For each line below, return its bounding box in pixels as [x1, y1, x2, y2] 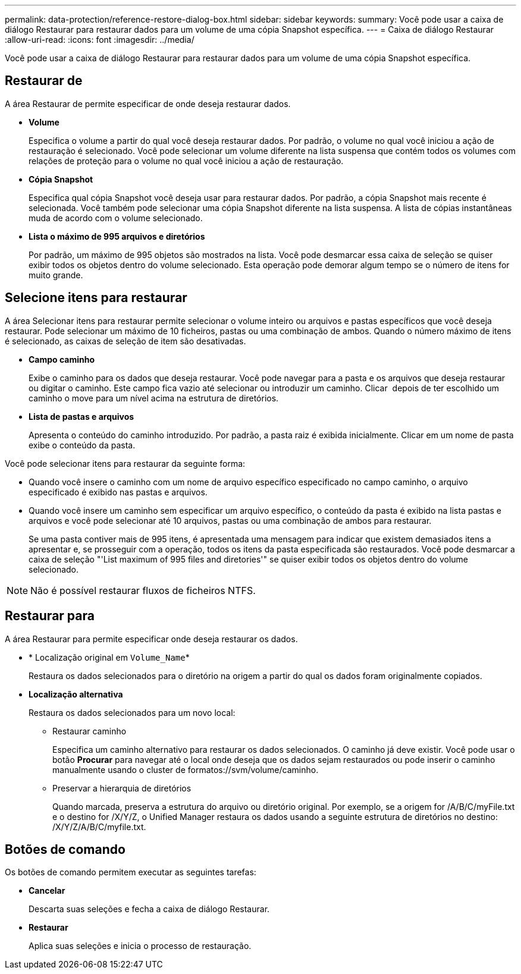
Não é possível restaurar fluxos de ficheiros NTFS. [30, 584, 256, 596]
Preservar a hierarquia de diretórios [52, 783, 192, 793]
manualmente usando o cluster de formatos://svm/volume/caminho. [52, 764, 319, 775]
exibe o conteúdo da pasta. [29, 439, 136, 450]
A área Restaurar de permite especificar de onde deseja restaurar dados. [5, 98, 291, 109]
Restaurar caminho [52, 725, 127, 736]
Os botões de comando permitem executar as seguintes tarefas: [5, 867, 256, 878]
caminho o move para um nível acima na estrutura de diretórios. [29, 392, 279, 403]
